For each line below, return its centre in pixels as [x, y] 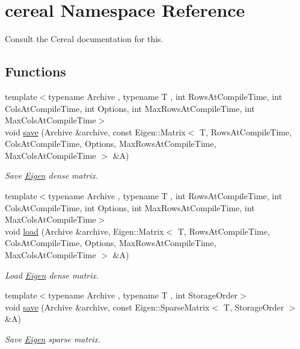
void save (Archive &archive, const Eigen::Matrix [95, 131]
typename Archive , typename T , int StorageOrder [143, 295]
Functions [35, 71]
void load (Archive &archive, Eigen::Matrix [84, 231]
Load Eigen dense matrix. [52, 275]
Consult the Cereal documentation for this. [84, 39]
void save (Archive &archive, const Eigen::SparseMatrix [107, 307]
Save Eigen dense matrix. [52, 175]
